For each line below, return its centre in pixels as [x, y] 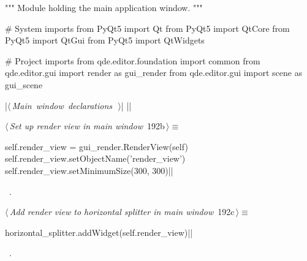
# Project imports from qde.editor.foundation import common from [133, 60]
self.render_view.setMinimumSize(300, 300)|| [89, 170]
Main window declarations [62, 105]
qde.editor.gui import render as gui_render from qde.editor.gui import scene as [154, 73]
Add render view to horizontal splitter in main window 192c [122, 212]
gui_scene [24, 84]
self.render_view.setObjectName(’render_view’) [95, 158]
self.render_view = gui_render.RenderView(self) [97, 146]
